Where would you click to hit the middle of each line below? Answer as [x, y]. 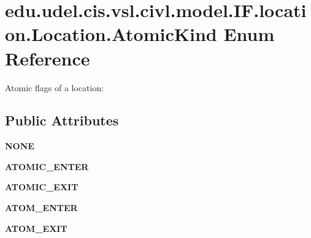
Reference [48, 58]
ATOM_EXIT [36, 228]
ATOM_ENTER [41, 208]
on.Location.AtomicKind [111, 34]
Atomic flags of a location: [55, 87]
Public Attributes [62, 120]
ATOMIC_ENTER [47, 166]
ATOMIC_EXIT [42, 187]
